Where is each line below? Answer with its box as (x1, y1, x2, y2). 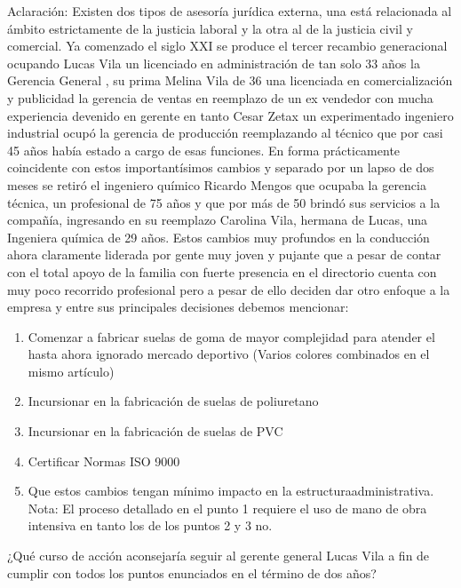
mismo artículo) (28, 362, 115, 380)
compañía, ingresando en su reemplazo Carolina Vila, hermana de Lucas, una (7, 211, 428, 229)
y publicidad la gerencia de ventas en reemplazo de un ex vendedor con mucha (7, 88, 433, 107)
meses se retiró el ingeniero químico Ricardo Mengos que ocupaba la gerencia (7, 175, 426, 194)
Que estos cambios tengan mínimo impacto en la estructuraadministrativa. (28, 481, 434, 500)
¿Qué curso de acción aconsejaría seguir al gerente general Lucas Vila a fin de (7, 546, 430, 565)
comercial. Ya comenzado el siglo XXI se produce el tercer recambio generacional (7, 36, 448, 55)
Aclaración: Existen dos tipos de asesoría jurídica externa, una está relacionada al (7, 2, 452, 20)
